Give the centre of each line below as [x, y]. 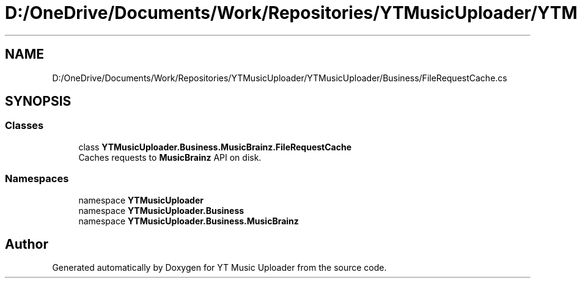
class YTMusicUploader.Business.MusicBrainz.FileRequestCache [215, 147]
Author [27, 244]
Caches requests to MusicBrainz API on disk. [170, 157]
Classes [24, 126]
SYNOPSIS [38, 101]
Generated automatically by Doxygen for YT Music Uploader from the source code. [219, 268]
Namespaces [37, 179]
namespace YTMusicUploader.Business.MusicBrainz [189, 221]
